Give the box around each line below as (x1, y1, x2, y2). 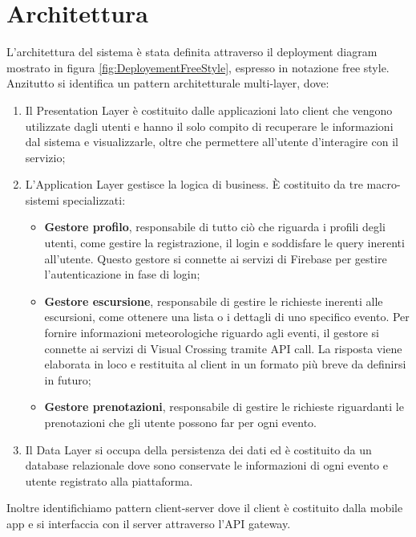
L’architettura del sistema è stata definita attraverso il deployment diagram (6, 43, 378, 60)
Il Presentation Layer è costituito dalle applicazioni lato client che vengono (25, 101, 393, 118)
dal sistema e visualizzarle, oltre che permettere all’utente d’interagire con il (25, 133, 398, 150)
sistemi (25, 191, 59, 208)
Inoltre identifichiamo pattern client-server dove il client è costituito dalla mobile (6, 499, 403, 516)
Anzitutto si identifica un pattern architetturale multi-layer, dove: (6, 75, 329, 92)
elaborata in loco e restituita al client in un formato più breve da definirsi (44, 356, 406, 372)
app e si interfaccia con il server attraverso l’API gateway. (6, 515, 291, 531)
